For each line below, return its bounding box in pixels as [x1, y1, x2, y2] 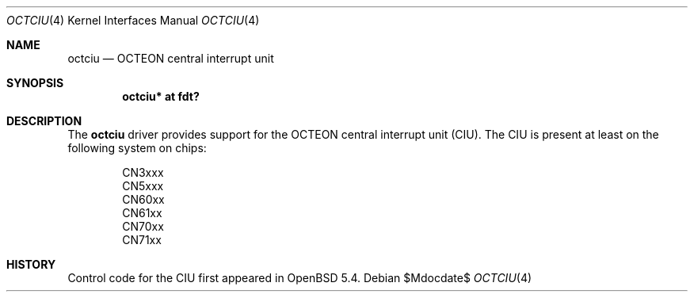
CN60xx [122, 193, 165, 206]
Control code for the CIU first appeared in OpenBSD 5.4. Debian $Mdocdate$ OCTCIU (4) [67, 271, 532, 285]
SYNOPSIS [6, 76, 64, 90]
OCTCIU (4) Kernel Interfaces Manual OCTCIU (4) [6, 13, 260, 27]
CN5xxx [122, 179, 164, 193]
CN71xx [122, 233, 162, 246]
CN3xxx [122, 166, 164, 179]
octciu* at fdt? [122, 90, 200, 103]
